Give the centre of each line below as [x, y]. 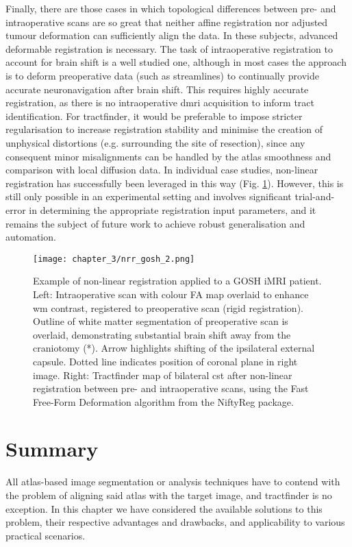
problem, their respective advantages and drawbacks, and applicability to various [175, 522]
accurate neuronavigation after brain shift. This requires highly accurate [157, 89]
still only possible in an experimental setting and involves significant [149, 196]
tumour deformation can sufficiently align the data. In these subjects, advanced [172, 35]
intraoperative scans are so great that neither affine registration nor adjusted [167, 22]
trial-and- [315, 196]
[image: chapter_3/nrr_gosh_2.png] [114, 259]
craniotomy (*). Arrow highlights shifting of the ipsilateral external [174, 348]
